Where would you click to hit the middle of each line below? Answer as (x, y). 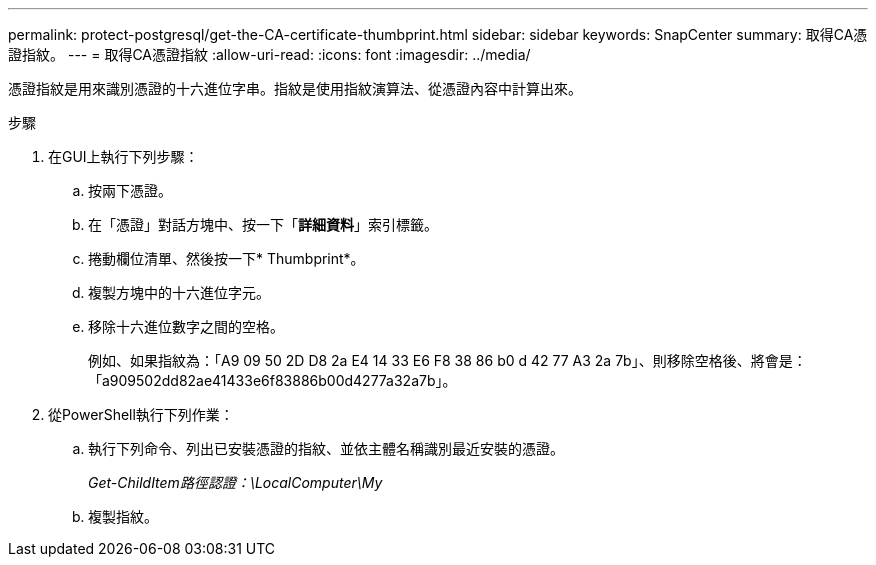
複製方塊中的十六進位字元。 (179, 292)
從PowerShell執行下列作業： (141, 414)
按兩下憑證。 (130, 190)
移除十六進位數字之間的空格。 (186, 326)
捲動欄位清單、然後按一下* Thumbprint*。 (226, 258)
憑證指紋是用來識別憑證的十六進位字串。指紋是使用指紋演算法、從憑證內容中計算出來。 (295, 88)
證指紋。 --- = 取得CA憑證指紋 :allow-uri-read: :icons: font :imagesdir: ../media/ (269, 54)
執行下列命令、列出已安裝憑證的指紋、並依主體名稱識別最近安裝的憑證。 (326, 448)
